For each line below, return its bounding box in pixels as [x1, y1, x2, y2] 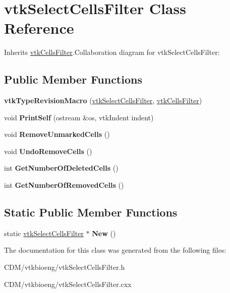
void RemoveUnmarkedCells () [4, 129, 110, 139]
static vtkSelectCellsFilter [4, 228, 84, 238]
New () [92, 228, 116, 238]
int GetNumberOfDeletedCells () [4, 163, 119, 173]
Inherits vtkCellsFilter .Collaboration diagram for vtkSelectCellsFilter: [4, 47, 220, 57]
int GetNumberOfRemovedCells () [4, 180, 124, 190]
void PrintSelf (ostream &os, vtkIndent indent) [4, 112, 154, 122]
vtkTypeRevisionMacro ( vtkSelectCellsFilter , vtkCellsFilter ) [4, 95, 202, 106]
